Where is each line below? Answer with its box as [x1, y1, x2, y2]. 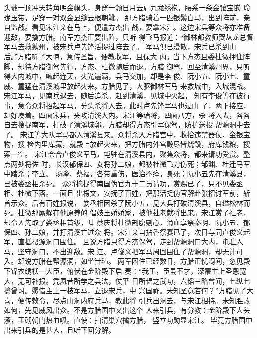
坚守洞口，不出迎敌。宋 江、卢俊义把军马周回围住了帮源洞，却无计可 [17, 246, 243, 256]
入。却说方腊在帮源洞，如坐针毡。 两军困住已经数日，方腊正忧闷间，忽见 [4, 256, 243, 266]
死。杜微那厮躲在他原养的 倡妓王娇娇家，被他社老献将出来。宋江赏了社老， [4, 207, 250, 218]
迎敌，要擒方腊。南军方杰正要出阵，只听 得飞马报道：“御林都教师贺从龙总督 [4, 31, 254, 42]
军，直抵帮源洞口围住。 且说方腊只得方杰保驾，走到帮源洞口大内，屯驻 [4, 236, 236, 247]
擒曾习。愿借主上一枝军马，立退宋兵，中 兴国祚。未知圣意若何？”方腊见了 [4, 285, 247, 296]
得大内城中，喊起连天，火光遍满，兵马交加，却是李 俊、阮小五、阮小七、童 [4, 71, 250, 81]
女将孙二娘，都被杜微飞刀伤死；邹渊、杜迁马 [96, 158, 243, 169]
